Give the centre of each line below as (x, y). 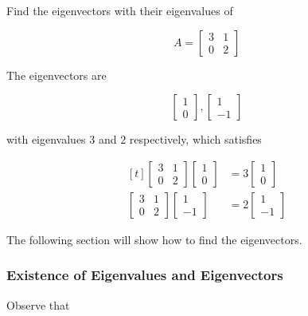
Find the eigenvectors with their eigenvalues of (120, 10)
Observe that (38, 304)
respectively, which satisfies (195, 139)
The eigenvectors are (57, 75)
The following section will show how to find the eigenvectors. (154, 239)
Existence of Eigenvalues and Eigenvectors (145, 275)
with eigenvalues (46, 139)
